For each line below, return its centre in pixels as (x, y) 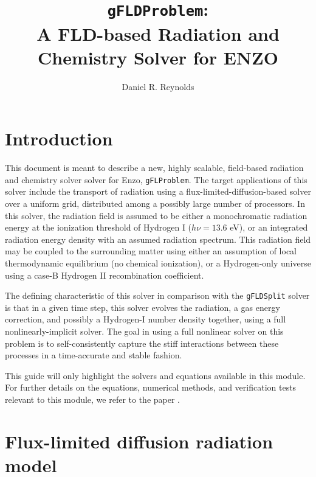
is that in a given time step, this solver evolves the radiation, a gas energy (143, 307)
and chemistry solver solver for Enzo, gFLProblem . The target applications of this (156, 179)
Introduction (59, 138)
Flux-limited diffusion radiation (139, 441)
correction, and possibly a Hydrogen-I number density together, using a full (146, 319)
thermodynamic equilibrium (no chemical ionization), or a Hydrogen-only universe (158, 263)
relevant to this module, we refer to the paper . (93, 399)
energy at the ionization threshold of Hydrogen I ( (98, 227)
